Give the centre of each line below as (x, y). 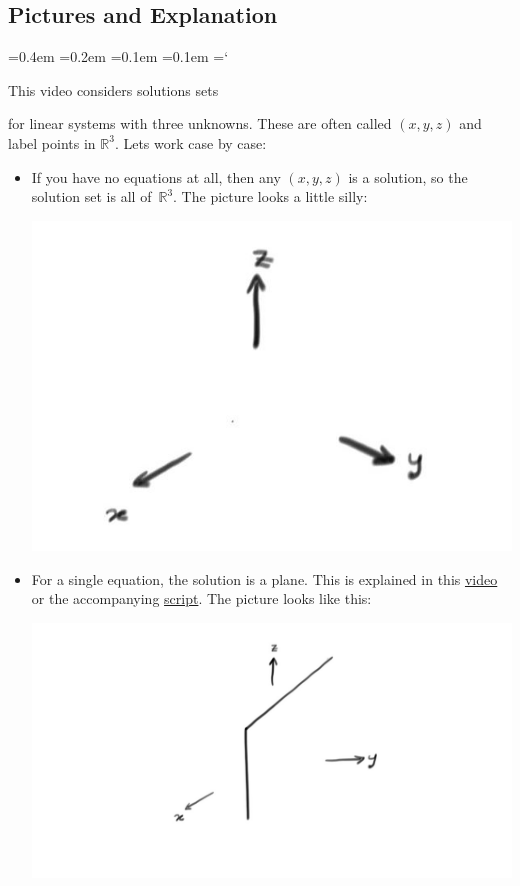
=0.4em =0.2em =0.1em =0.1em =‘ (118, 56)
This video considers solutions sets (113, 89)
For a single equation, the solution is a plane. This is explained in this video (264, 578)
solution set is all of (91, 196)
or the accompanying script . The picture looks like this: (201, 598)
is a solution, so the (408, 176)
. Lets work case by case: (190, 142)
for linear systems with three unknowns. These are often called (200, 123)
